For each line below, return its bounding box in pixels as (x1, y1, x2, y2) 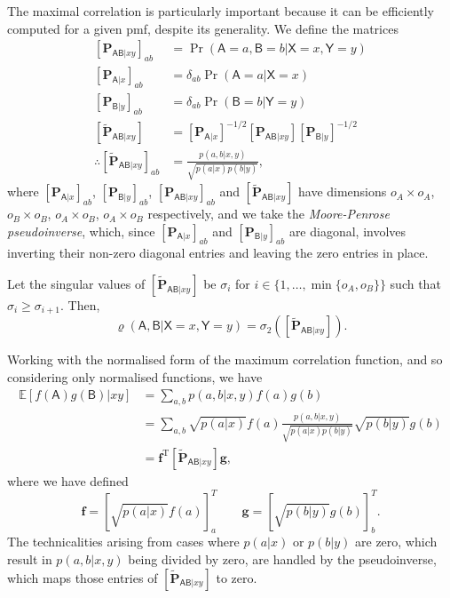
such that (390, 275, 441, 293)
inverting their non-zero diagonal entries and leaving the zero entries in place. (7, 243, 429, 262)
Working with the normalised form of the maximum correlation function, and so (7, 350, 443, 369)
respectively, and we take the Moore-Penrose (147, 204, 390, 223)
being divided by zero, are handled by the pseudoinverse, (128, 550, 437, 569)
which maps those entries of (7, 568, 158, 586)
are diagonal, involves (288, 221, 407, 240)
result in (7, 550, 52, 569)
